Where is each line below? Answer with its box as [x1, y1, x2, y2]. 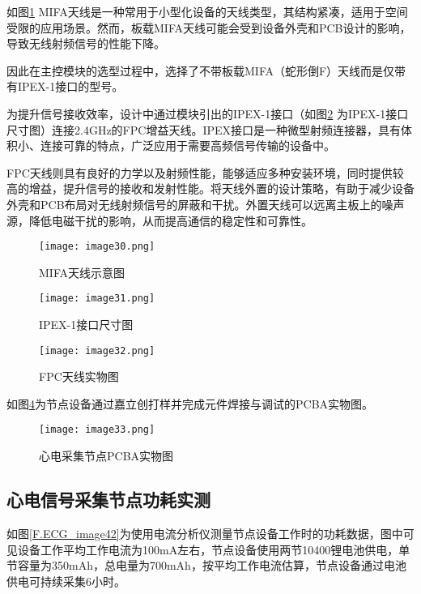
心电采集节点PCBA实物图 [39, 447, 174, 464]
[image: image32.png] [39, 344, 155, 357]
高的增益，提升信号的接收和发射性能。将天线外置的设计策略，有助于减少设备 [6, 180, 415, 197]
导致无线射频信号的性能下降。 [6, 35, 165, 52]
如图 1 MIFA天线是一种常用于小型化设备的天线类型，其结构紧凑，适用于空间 [6, 3, 408, 19]
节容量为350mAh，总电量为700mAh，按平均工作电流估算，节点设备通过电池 [6, 557, 406, 574]
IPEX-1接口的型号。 [17, 78, 124, 95]
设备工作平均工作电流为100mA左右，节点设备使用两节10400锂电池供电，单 [17, 541, 410, 558]
